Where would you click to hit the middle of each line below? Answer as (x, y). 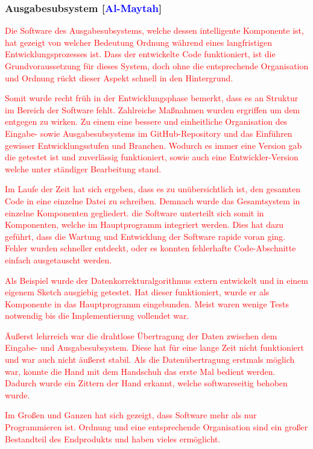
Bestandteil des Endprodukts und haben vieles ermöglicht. (113, 438)
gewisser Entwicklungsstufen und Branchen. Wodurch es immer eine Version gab (153, 145)
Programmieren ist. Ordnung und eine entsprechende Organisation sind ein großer (156, 427)
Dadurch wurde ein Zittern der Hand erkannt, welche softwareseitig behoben (146, 383)
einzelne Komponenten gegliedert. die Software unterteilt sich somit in (134, 212)
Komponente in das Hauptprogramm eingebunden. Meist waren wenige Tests (147, 303)
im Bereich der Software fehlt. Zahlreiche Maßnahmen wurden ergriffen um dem (153, 109)
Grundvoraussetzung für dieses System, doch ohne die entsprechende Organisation (157, 66)
